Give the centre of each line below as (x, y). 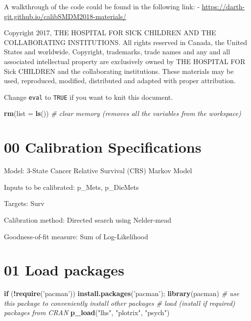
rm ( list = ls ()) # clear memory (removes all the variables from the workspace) (123, 113)
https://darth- (223, 6)
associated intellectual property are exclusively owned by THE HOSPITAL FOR (125, 61)
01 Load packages (64, 270)
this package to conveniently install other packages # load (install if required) (120, 303)
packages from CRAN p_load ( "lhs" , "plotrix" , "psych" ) (87, 312)
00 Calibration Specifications (103, 147)
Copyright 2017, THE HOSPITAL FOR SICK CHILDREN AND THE (110, 33)
